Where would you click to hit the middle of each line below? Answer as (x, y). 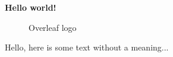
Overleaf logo (53, 27)
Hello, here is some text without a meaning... (87, 47)
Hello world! (31, 7)
